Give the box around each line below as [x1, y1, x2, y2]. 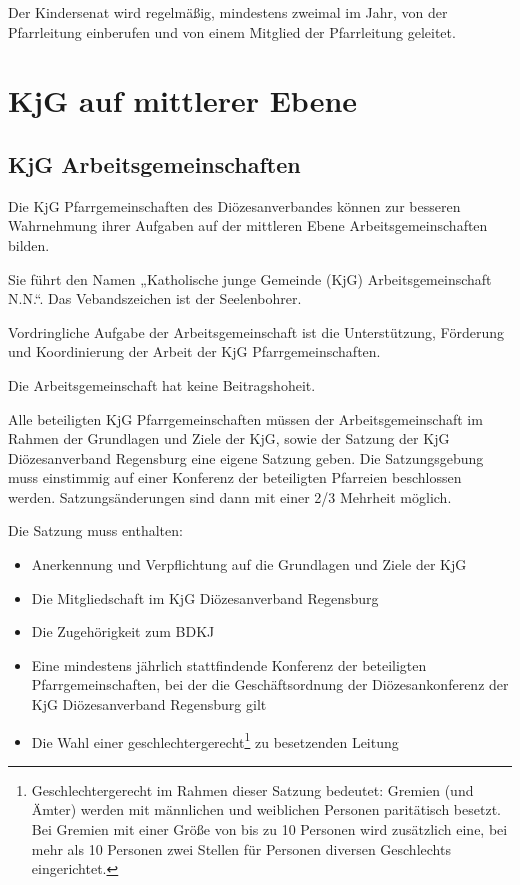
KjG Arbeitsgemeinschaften [8, 148, 301, 179]
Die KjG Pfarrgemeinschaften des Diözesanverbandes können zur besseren [8, 195, 461, 216]
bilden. [8, 234, 50, 255]
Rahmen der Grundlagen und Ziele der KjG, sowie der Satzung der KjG [8, 428, 450, 449]
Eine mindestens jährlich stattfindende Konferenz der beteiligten [31, 654, 427, 675]
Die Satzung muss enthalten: [8, 520, 183, 541]
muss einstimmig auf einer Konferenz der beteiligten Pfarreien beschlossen [8, 467, 462, 488]
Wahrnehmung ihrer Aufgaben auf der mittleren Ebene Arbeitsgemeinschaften [8, 215, 488, 236]
